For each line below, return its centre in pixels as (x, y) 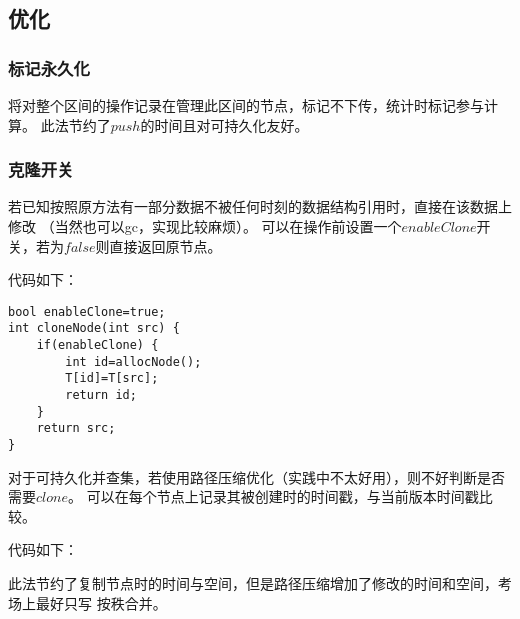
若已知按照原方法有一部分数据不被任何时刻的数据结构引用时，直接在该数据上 (260, 206)
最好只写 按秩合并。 (101, 602)
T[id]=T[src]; (112, 378)
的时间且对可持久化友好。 (224, 124)
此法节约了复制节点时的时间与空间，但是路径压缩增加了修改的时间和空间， (253, 583)
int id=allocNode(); (133, 361)
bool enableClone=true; (87, 311)
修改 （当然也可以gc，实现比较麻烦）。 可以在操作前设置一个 (205, 226)
